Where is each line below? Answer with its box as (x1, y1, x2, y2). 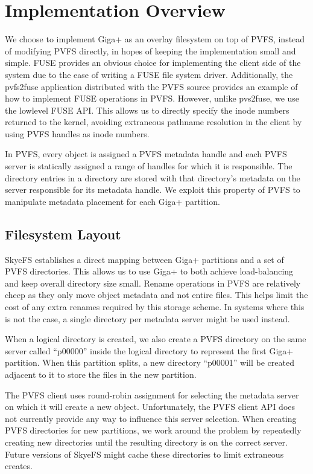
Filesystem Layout (5, 224, 121, 243)
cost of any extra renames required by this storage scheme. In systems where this (5, 300, 305, 313)
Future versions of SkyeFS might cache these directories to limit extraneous (5, 447, 284, 460)
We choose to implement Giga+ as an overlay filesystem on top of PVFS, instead (5, 33, 305, 45)
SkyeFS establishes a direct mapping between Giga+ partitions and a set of (5, 253, 284, 265)
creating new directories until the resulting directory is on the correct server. (5, 435, 288, 448)
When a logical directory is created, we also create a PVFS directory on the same (5, 333, 306, 345)
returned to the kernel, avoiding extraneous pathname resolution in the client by (5, 115, 302, 128)
